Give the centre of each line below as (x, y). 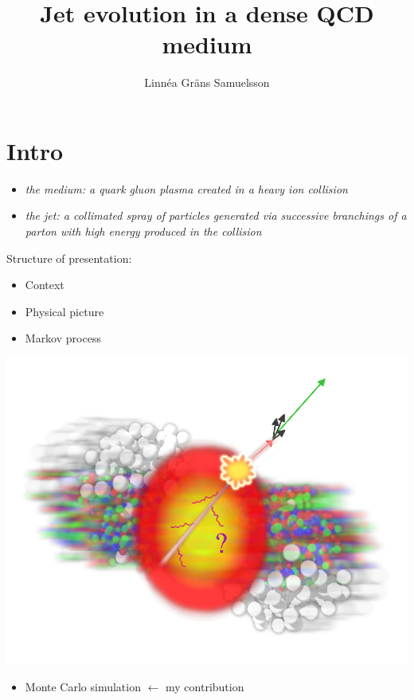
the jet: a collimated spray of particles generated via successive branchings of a (216, 215)
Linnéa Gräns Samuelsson (207, 82)
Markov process (63, 338)
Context (45, 285)
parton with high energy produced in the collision (143, 231)
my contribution (205, 686)
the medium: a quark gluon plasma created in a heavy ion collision (186, 188)
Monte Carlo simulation (83, 686)
